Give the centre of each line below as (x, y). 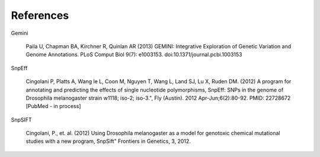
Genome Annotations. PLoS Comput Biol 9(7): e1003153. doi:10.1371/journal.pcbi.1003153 (134, 55)
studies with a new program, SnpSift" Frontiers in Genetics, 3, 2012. (108, 141)
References (40, 15)
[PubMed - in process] (53, 106)
